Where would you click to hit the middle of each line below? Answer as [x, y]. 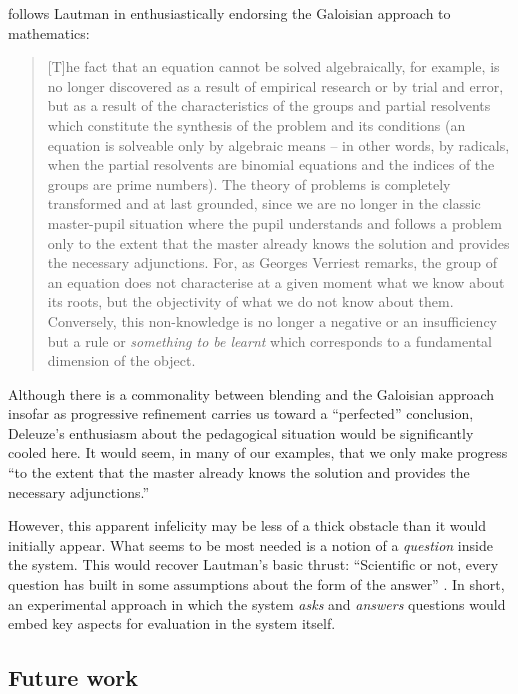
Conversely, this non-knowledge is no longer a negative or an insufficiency [272, 320]
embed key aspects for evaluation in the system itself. [172, 623]
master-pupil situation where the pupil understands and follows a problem [274, 222]
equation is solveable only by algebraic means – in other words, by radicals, [278, 144]
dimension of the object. [121, 360]
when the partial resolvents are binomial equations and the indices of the [271, 164]
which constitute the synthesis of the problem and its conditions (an [256, 124]
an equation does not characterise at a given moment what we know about [276, 281]
